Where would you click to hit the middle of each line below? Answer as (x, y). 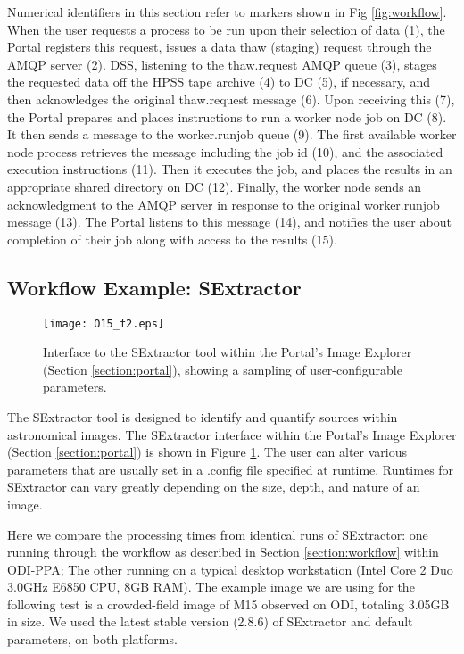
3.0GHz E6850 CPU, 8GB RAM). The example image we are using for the (211, 587)
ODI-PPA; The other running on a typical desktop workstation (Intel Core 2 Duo (230, 569)
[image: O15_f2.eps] (104, 323)
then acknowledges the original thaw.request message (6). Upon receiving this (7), (231, 99)
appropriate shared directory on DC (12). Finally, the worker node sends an (215, 186)
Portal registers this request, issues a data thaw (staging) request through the (220, 47)
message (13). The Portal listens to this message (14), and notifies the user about (229, 222)
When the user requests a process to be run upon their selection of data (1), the (226, 29)
